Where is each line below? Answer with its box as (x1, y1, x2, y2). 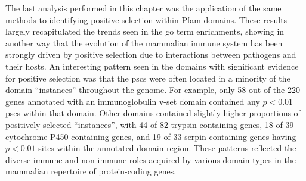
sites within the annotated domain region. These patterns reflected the (38, 142, 296, 154)
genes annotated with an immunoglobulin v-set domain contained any (5, 95, 260, 107)
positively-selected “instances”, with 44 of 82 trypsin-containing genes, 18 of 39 (5, 118, 294, 130)
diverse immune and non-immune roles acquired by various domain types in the (5, 153, 296, 166)
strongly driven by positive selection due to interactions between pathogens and (5, 48, 296, 61)
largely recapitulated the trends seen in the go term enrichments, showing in (5, 25, 285, 38)
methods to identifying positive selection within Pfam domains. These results (5, 13, 288, 26)
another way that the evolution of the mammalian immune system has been (5, 36, 283, 49)
